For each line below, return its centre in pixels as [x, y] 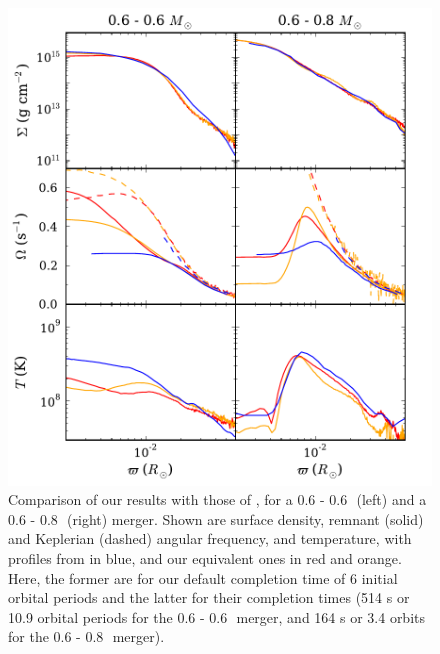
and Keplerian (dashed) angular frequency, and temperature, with [210, 538]
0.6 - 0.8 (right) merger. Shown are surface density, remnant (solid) [216, 518]
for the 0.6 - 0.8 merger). [86, 636]
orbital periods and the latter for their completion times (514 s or [209, 597]
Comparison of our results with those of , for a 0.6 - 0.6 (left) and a [217, 499]
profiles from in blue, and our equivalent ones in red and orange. [205, 558]
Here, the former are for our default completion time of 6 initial [203, 577]
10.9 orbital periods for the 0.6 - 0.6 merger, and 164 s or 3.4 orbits [217, 616]
